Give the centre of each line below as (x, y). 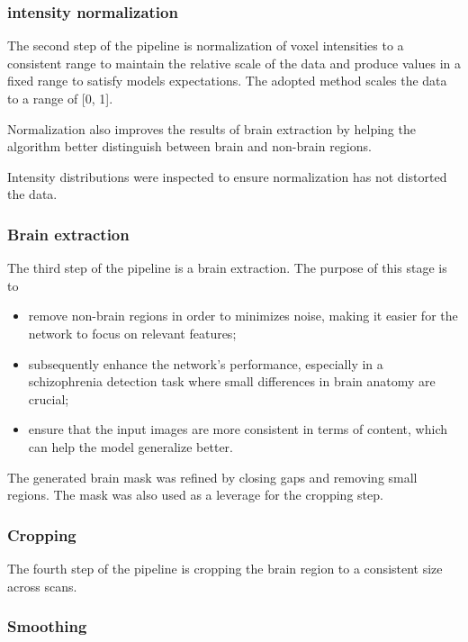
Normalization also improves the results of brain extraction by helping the (211, 128)
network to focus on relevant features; (132, 333)
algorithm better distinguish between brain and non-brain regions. (189, 146)
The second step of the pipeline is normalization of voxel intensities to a (206, 45)
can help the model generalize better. (130, 446)
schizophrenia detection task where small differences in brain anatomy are (232, 381)
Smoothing (47, 626)
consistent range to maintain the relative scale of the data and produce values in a (234, 63)
